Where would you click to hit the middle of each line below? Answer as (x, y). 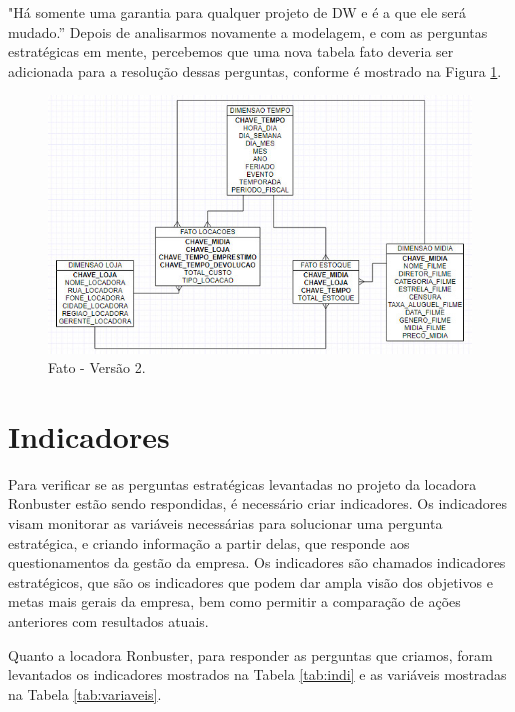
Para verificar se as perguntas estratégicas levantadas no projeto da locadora (242, 483)
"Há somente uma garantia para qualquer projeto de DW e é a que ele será (237, 12)
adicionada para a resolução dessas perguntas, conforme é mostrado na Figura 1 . (255, 70)
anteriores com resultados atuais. (108, 621)
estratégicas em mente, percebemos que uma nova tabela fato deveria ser (231, 51)
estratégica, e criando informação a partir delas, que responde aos (209, 542)
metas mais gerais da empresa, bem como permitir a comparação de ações (234, 601)
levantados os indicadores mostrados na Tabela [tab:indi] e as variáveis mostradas (257, 674)
